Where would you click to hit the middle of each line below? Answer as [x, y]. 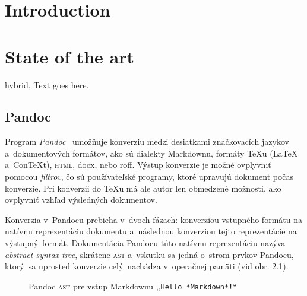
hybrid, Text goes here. [47, 85]
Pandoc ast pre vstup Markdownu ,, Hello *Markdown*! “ [133, 286]
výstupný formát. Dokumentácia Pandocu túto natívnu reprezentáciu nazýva [145, 243]
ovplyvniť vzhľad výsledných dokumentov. [81, 200]
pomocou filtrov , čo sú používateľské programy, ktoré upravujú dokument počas [149, 176]
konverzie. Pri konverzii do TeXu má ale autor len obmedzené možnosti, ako [143, 188]
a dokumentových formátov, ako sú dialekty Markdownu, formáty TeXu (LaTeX [151, 153]
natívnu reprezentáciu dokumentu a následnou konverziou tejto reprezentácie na [151, 231]
